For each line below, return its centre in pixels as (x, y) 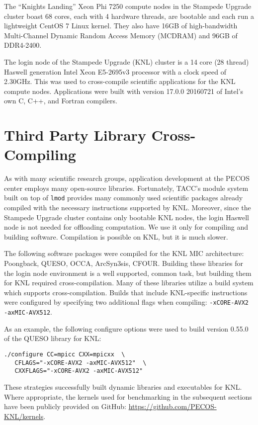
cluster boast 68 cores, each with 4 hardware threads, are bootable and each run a (129, 16)
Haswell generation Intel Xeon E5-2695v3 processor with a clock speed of (115, 71)
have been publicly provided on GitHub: (65, 406)
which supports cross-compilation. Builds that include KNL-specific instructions (126, 292)
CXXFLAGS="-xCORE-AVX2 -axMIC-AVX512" (79, 371)
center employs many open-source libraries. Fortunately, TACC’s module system (126, 188)
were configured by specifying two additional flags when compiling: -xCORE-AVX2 (127, 302)
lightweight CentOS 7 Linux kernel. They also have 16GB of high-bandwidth (121, 26)
